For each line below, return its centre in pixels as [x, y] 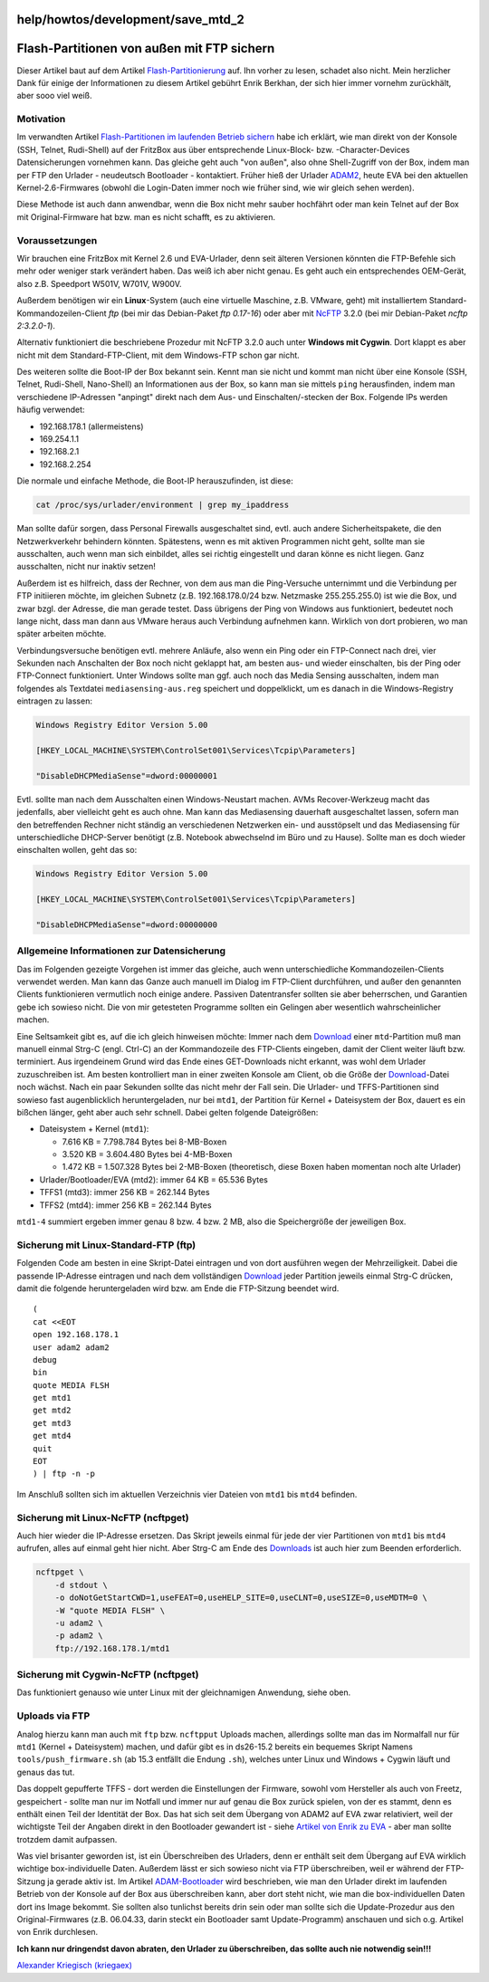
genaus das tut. [46, 1772]
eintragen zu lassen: [54, 701]
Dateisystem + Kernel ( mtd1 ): [94, 1129]
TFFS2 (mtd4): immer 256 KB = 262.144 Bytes [125, 1205]
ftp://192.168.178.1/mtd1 [112, 1648]
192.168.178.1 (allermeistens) [91, 426]
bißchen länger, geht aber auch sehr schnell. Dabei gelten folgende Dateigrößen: [168, 1112]
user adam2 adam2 [71, 1347]
